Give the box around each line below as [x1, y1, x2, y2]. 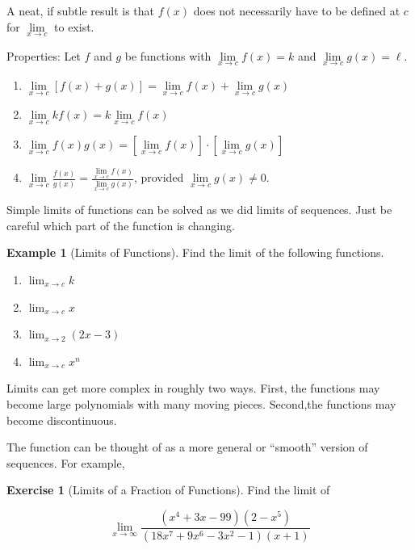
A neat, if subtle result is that [6, 2, 155, 19]
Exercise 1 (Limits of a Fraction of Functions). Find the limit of [6, 481, 330, 498]
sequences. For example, [6, 454, 125, 471]
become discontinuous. [6, 411, 117, 428]
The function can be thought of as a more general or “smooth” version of [6, 439, 368, 456]
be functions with [124, 47, 212, 64]
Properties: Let [6, 47, 81, 64]
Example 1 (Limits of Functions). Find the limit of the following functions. [6, 244, 384, 261]
